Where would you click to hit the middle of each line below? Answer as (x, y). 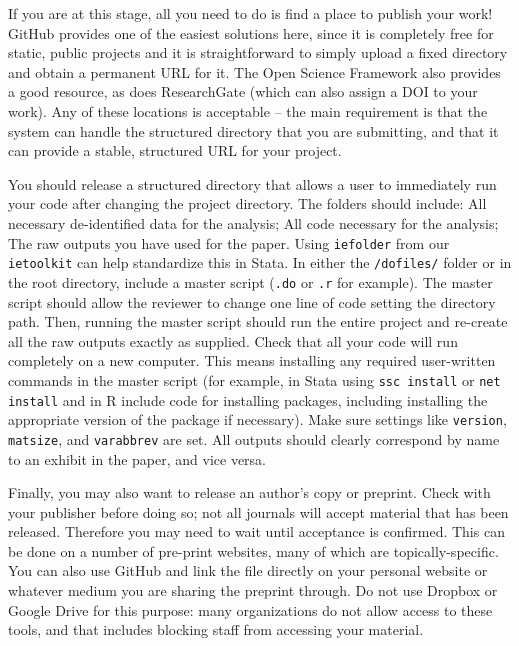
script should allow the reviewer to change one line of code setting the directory (252, 301)
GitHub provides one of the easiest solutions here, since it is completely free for (251, 32)
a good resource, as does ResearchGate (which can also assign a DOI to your (243, 91)
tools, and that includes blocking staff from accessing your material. (216, 629)
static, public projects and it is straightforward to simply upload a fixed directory (258, 52)
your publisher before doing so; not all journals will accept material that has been (258, 511)
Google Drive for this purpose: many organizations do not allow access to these (250, 609)
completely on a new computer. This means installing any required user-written (252, 360)
